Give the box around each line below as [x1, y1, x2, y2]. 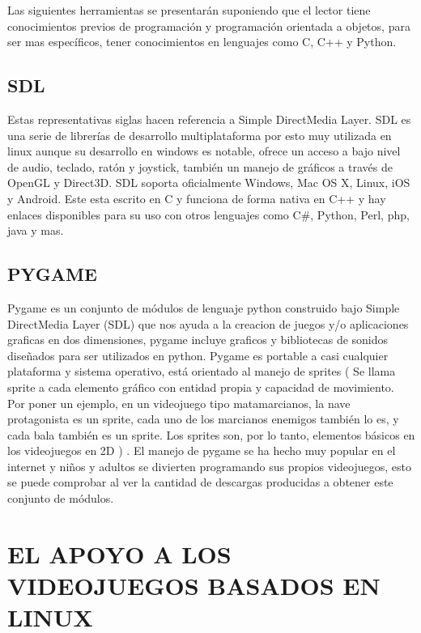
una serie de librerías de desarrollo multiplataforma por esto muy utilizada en [7, 126, 392, 143]
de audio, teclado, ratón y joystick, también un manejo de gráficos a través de [7, 158, 393, 175]
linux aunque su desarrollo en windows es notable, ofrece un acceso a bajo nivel [7, 142, 401, 159]
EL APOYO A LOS [7, 537, 232, 570]
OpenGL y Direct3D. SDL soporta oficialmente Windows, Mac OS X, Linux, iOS [7, 174, 410, 191]
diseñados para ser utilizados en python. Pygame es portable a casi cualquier [7, 346, 389, 363]
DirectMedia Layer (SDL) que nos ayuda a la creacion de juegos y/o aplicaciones [7, 315, 409, 332]
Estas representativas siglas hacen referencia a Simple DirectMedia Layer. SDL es [7, 110, 411, 127]
